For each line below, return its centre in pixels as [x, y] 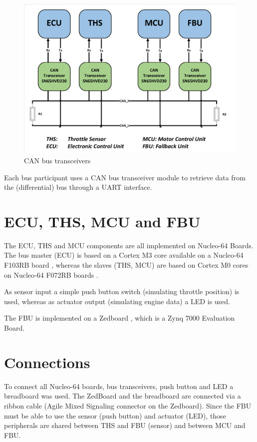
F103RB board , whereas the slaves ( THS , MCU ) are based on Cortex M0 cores [126, 265]
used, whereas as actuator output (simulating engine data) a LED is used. [117, 301]
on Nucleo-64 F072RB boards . [51, 274]
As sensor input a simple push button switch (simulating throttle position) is [122, 291]
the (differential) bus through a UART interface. [78, 187]
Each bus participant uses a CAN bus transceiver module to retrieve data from [125, 177]
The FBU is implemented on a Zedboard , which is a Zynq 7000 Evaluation [120, 318]
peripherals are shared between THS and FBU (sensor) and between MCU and [125, 425]
